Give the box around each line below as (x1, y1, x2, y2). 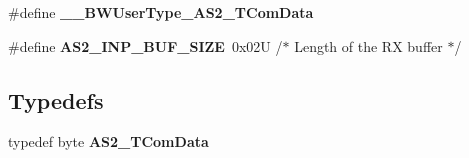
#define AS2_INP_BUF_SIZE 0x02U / (8, 35, 283, 56)
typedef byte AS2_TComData (8, 131, 209, 152)
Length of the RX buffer (294, 35, 443, 56)
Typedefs (8, 84, 104, 115)
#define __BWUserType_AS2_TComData (8, 2, 314, 22)
